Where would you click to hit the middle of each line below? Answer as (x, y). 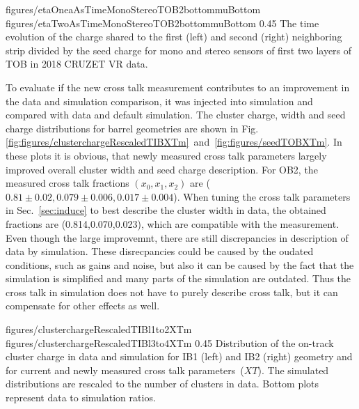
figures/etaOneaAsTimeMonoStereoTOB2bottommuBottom (133, 9)
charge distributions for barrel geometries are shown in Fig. (132, 128)
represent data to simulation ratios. (81, 398)
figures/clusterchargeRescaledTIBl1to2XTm (99, 329)
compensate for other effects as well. (83, 306)
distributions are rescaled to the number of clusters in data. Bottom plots (162, 384)
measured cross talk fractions (67, 183)
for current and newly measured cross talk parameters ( (125, 370)
